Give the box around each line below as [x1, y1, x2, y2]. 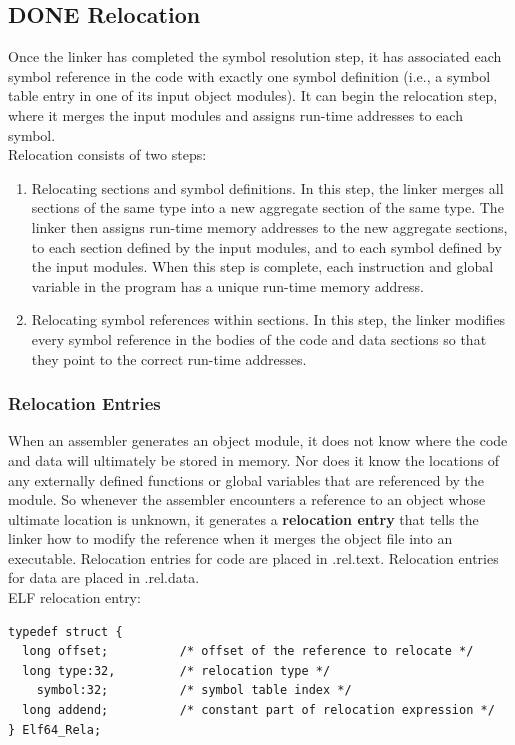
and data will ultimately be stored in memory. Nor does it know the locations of [8, 449, 500, 470]
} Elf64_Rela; [8, 722, 102, 737]
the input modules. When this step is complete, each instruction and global [31, 256, 494, 277]
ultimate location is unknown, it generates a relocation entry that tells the [8, 508, 479, 529]
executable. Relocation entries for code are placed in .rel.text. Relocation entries [8, 547, 499, 568]
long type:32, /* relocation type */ [22, 663, 331, 678]
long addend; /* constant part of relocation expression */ [22, 703, 495, 718]
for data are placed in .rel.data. [8, 567, 200, 588]
